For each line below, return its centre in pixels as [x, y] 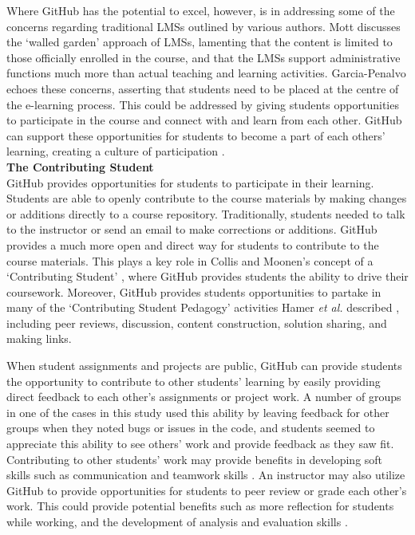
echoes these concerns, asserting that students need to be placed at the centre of [203, 88]
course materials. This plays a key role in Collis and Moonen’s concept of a [190, 260]
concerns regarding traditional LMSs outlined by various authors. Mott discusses [204, 26]
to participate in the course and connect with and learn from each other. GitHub [204, 120]
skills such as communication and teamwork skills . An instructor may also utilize [206, 475]
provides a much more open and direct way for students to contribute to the [193, 244]
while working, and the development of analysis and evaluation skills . [177, 521]
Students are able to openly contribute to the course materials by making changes [207, 198]
